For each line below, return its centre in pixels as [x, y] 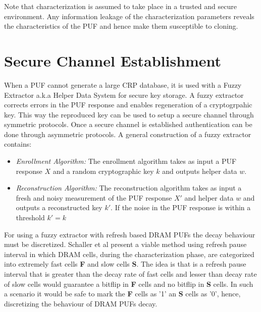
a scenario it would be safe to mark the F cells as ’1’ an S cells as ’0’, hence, [122, 294]
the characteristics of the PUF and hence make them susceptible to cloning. [121, 26]
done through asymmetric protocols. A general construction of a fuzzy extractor [128, 134]
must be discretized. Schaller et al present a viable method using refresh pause [125, 244]
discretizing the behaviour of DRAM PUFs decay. [81, 303]
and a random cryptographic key [103, 171]
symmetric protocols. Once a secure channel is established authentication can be [128, 124]
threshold [30, 217]
